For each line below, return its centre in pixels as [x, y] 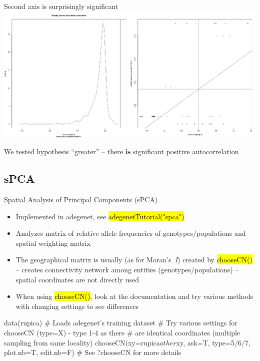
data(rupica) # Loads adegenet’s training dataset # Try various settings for [121, 323]
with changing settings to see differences [77, 306]
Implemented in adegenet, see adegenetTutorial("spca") [100, 216]
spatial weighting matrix [53, 243]
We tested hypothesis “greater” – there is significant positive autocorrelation [121, 151]
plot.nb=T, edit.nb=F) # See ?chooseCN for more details [93, 352]
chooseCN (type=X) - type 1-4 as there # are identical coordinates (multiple [122, 332]
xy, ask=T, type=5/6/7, [213, 342]
